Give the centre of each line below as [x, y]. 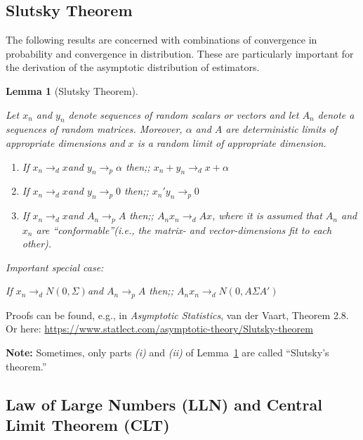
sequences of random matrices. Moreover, [94, 129]
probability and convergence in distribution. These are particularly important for [180, 53]
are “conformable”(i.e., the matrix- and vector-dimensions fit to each [184, 229]
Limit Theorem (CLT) [88, 425]
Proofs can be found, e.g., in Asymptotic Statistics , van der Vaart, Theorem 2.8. [177, 315]
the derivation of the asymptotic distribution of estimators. [133, 67]
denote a [336, 114]
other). [37, 244]
